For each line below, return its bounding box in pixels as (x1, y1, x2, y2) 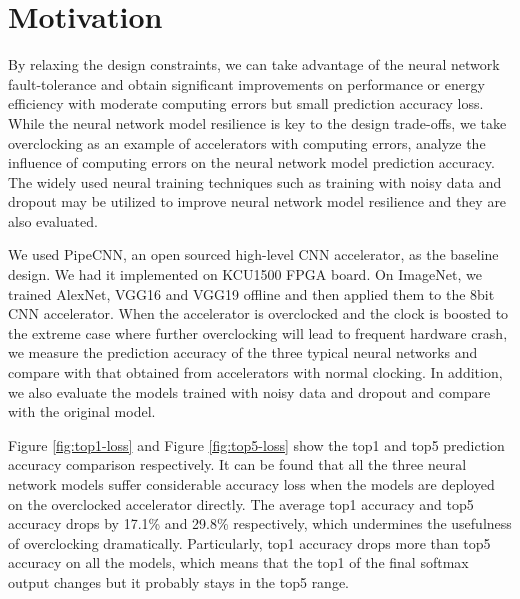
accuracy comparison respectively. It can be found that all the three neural (8, 454, 467, 475)
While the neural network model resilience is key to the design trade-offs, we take (8, 112, 507, 133)
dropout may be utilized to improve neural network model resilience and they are (8, 191, 507, 212)
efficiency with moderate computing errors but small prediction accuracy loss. (8, 93, 484, 114)
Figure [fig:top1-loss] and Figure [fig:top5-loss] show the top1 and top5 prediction (8, 434, 505, 455)
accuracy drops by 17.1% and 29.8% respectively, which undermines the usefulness (8, 513, 512, 534)
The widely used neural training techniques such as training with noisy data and (8, 171, 502, 192)
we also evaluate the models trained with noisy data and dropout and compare (8, 381, 491, 402)
